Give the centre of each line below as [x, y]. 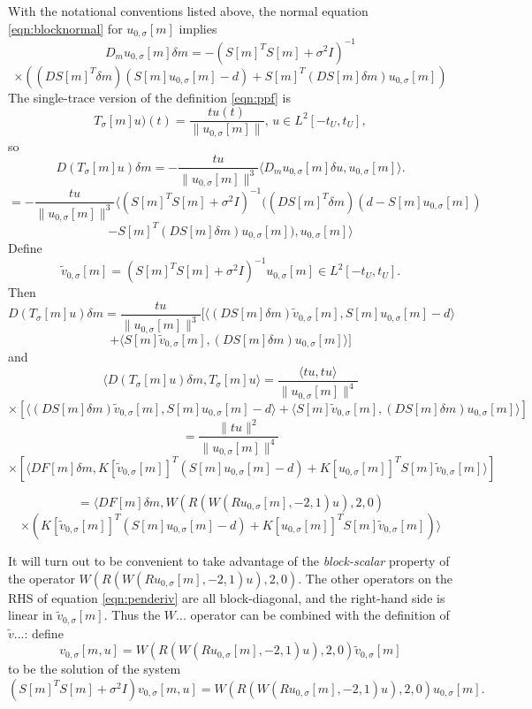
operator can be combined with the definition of [320, 615]
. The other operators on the [376, 578]
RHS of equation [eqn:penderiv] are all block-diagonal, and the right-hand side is [227, 597]
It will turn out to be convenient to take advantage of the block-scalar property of [229, 560]
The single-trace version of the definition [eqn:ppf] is [150, 97]
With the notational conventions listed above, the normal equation [188, 11]
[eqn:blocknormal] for [65, 28]
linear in [30, 615]
